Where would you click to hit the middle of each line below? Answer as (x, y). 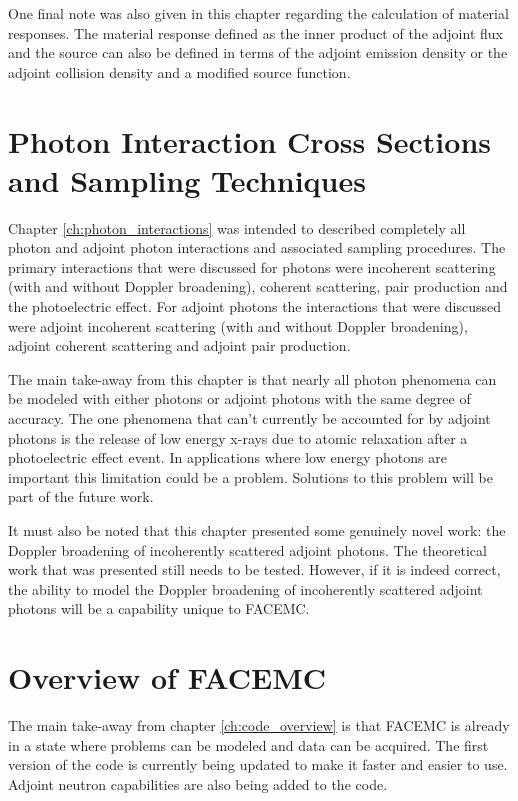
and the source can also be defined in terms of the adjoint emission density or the (258, 52)
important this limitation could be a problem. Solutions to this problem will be (250, 476)
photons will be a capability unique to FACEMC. (159, 608)
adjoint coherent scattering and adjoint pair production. (179, 345)
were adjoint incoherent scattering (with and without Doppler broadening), (238, 325)
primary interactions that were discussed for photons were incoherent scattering (252, 266)
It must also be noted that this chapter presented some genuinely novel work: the (257, 530)
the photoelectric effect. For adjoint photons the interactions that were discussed (255, 306)
